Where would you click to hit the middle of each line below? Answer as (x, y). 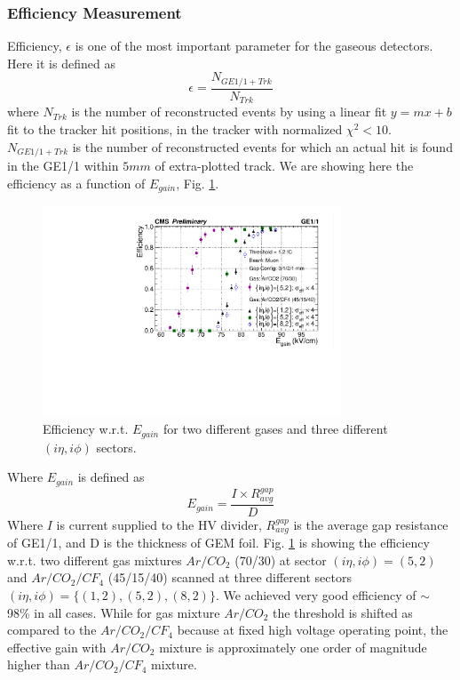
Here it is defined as (61, 63)
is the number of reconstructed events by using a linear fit (229, 112)
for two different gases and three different (275, 429)
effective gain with (57, 647)
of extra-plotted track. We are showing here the (284, 165)
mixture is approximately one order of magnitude (293, 647)
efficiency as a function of (76, 183)
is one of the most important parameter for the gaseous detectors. (254, 46)
